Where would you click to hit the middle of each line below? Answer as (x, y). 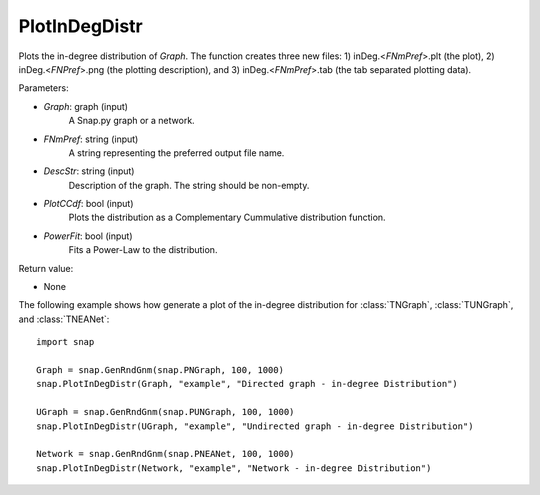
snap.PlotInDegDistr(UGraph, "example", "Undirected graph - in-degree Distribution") (255, 426)
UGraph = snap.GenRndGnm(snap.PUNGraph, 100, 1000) (165, 412)
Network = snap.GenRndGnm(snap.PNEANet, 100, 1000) (165, 454)
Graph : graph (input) (86, 106)
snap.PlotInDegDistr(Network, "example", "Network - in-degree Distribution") (234, 468)
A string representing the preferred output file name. (176, 152)
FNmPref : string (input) (91, 139)
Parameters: (43, 88)
